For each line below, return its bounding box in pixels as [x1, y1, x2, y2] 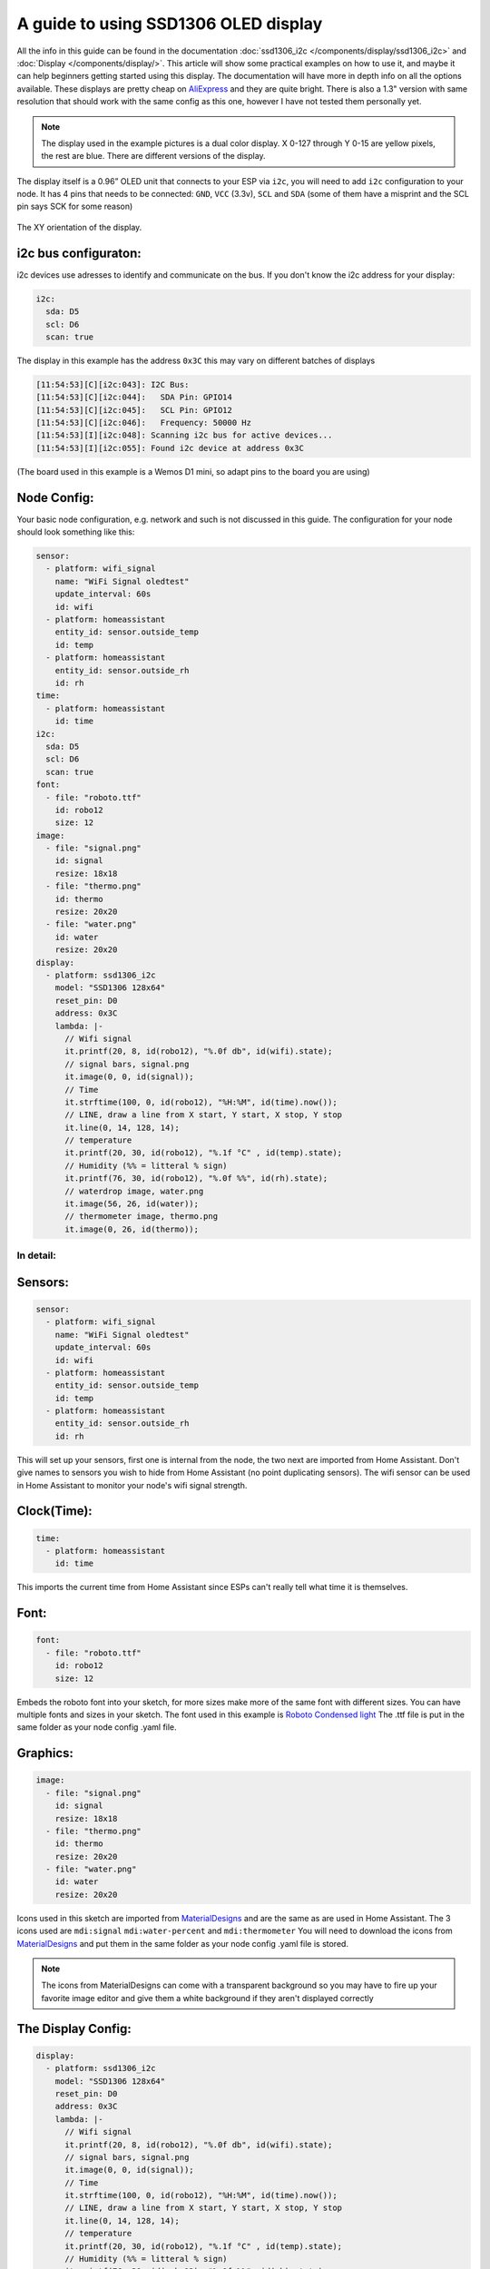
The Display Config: [16, 2020, 132, 2037]
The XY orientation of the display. [16, 221, 142, 232]
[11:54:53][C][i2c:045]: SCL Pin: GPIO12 [35, 405, 233, 415]
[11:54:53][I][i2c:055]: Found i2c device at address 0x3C [35, 443, 304, 453]
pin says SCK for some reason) [16, 201, 133, 212]
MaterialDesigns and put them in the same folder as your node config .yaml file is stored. [16, 1938, 349, 1949]
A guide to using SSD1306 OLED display [16, 14, 323, 34]
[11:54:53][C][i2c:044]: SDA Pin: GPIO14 [35, 392, 233, 403]
